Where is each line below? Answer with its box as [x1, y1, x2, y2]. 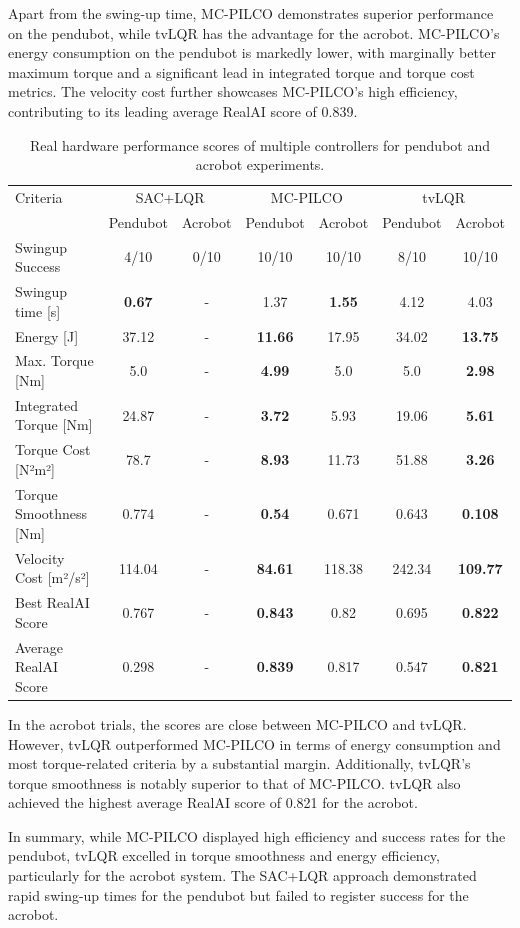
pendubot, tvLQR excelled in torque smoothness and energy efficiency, [8, 845, 440, 866]
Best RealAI [15, 592, 90, 613]
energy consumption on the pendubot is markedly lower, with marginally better [8, 42, 497, 63]
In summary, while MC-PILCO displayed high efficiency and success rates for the [8, 825, 506, 846]
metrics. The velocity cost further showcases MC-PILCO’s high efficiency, [8, 81, 458, 102]
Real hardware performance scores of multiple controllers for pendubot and [29, 134, 491, 155]
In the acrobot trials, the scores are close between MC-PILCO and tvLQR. [8, 713, 467, 734]
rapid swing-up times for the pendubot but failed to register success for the [8, 884, 469, 905]
